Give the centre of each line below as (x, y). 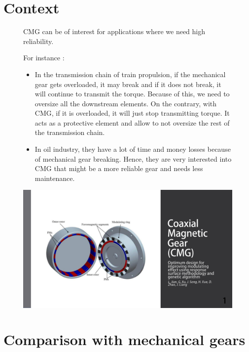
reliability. (38, 41)
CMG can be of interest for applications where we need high (114, 31)
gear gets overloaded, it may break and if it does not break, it (128, 84)
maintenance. (55, 178)
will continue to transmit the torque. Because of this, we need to (132, 94)
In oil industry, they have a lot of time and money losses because (133, 149)
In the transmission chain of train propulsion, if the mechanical (130, 74)
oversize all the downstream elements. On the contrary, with (126, 103)
